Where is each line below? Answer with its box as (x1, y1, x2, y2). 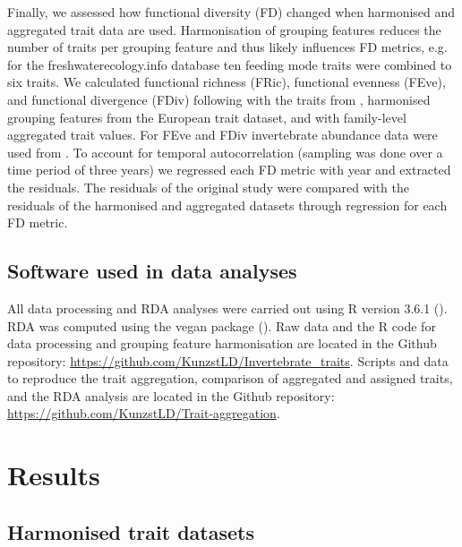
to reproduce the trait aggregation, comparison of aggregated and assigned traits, (7, 369, 453, 388)
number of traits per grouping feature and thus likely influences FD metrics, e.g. (7, 38, 448, 56)
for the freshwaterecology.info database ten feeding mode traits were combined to (7, 55, 452, 73)
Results (7, 457, 100, 493)
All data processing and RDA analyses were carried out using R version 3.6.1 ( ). (7, 298, 448, 317)
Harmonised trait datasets (7, 517, 254, 545)
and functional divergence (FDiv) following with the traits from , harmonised (7, 90, 431, 108)
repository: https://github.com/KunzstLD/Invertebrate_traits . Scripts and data (7, 351, 449, 370)
